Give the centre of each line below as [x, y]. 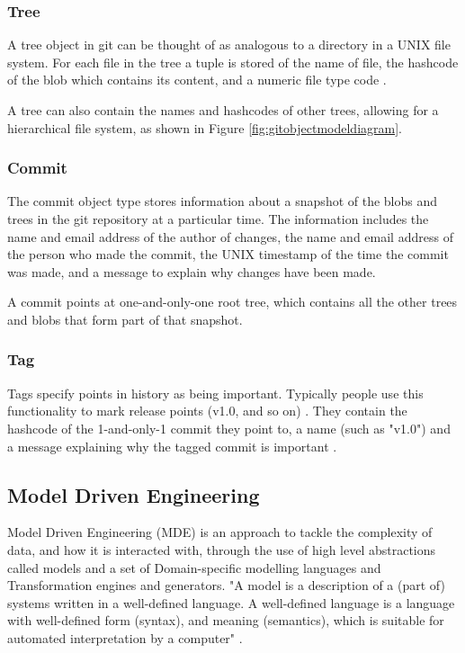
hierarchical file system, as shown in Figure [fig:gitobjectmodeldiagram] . [205, 127]
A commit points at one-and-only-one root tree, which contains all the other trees [232, 302]
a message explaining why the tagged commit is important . [172, 446]
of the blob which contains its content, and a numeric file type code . [197, 80]
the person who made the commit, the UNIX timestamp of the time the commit [228, 254]
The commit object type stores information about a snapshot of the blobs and [223, 201]
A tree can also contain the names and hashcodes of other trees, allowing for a [223, 110]
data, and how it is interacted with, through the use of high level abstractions [222, 549]
